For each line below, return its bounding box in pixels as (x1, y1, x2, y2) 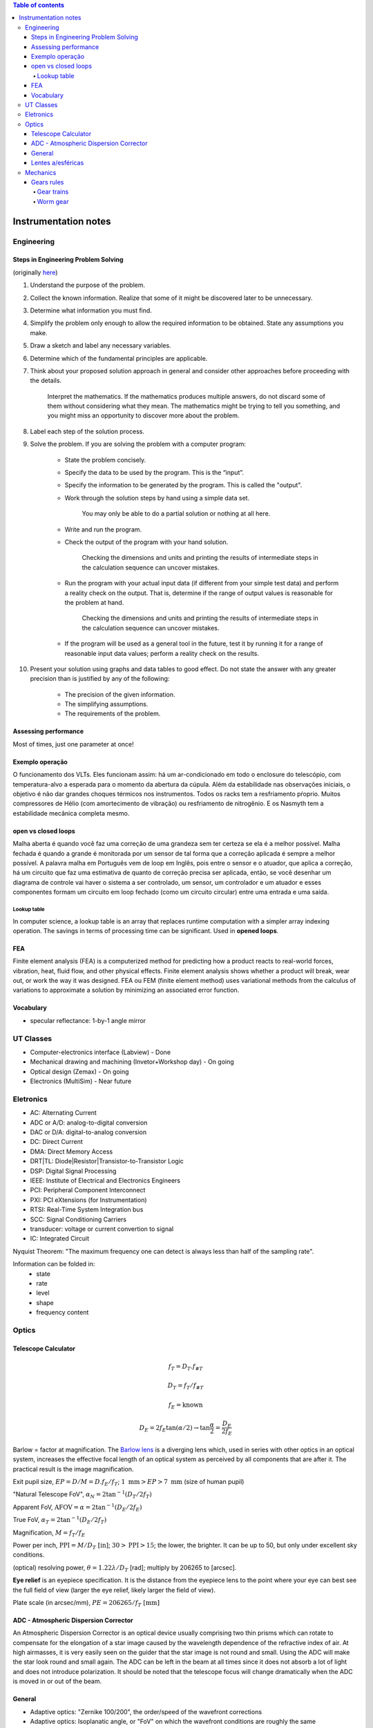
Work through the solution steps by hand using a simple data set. (64, 494, 250, 502)
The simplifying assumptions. (64, 700, 149, 708)
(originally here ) (12, 268, 58, 276)
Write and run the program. (64, 525, 142, 534)
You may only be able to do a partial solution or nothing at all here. (82, 509, 271, 518)
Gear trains (37, 187, 69, 196)
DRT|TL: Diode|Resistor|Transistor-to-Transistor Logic (30, 1157, 184, 1165)
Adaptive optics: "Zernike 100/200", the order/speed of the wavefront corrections (30, 1707, 262, 1716)
